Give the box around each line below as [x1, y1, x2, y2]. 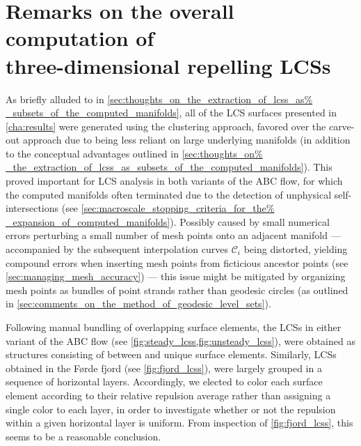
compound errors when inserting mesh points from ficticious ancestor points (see [6, 255, 348, 270]
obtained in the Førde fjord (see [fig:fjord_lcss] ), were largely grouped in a [6, 360, 322, 375]
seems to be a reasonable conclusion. [6, 429, 161, 443]
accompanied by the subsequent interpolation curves [6, 242, 228, 256]
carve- [328, 118, 355, 133]
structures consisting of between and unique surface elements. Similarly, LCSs [6, 347, 337, 362]
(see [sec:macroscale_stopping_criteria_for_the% [61, 201, 275, 215]
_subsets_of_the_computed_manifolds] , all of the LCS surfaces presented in [6, 105, 337, 120]
